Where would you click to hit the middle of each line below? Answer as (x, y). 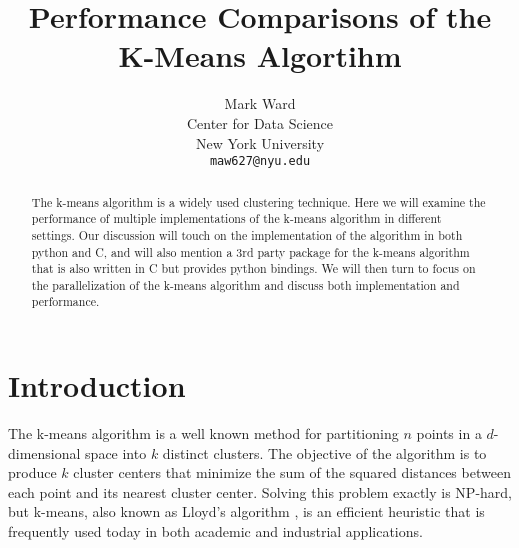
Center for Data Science (260, 122)
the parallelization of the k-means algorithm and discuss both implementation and (245, 284)
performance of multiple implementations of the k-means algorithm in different (236, 218)
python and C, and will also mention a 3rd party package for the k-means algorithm (250, 251)
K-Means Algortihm (260, 55)
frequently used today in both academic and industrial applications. (215, 531)
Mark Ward (260, 103)
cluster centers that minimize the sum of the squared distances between (292, 472)
